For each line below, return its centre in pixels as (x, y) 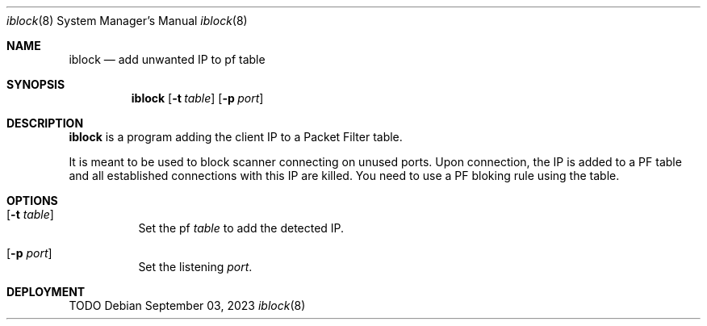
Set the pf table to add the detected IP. (241, 228)
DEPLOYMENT (46, 292)
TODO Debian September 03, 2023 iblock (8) (187, 305)
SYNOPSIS (36, 84)
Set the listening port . (195, 267)
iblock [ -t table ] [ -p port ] (197, 98)
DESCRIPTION (45, 123)
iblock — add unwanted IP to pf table (167, 59)
